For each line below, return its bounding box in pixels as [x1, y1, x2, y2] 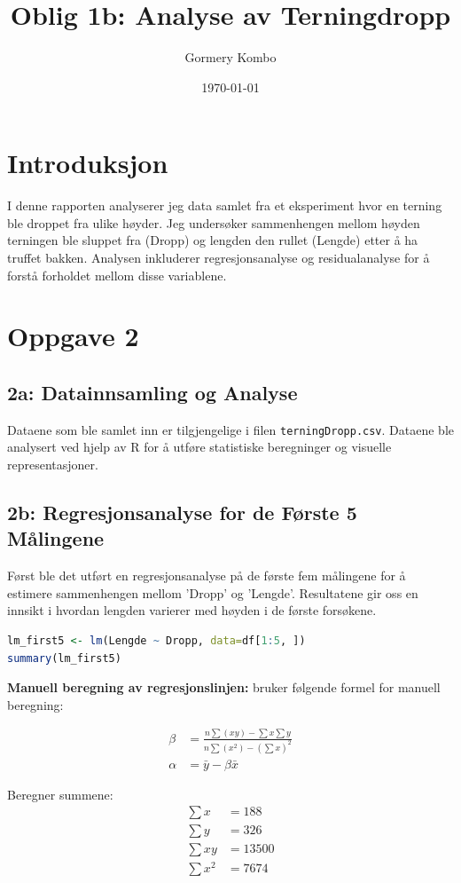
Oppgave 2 [7, 318, 139, 354]
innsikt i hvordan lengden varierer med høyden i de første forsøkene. [7, 601, 377, 619]
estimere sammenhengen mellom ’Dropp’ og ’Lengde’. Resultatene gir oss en [7, 583, 418, 602]
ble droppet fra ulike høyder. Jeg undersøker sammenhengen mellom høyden [7, 213, 420, 232]
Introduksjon [7, 145, 168, 181]
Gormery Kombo [184, 48, 277, 67]
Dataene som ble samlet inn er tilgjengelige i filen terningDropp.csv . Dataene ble [7, 420, 454, 438]
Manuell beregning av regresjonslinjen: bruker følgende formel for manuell [7, 678, 441, 697]
